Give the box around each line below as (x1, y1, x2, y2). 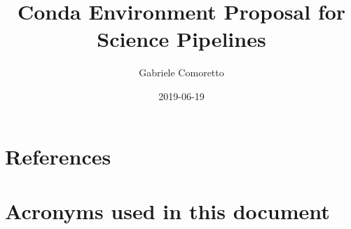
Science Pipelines (97, 25, 266, 53)
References (5, 141, 111, 170)
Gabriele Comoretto (139, 65, 224, 80)
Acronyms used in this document (5, 196, 330, 225)
